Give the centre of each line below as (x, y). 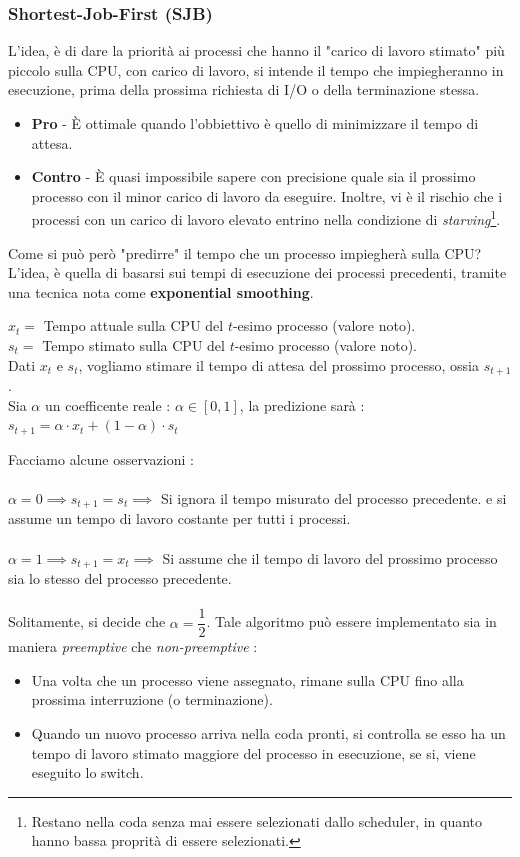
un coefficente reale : (107, 404)
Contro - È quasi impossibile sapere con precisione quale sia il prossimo (253, 176)
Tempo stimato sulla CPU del (133, 345)
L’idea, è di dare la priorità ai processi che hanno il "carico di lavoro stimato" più (256, 50)
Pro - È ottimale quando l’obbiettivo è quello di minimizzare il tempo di (255, 123)
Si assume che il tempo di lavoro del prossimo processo (330, 557)
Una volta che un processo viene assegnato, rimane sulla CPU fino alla (247, 679)
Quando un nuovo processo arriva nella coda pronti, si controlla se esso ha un (268, 733)
